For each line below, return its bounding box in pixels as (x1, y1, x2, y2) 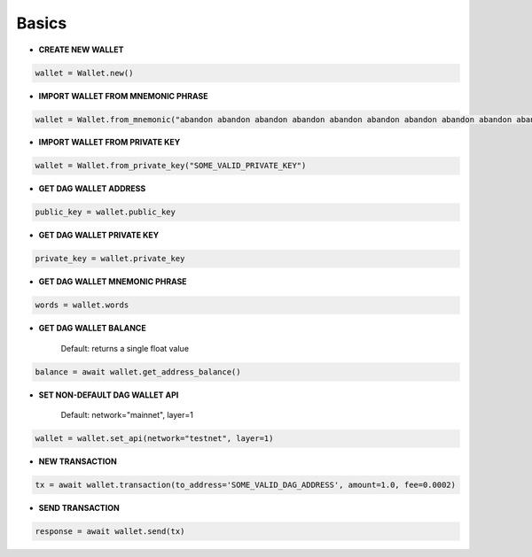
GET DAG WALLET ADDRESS (38, 183, 146, 194)
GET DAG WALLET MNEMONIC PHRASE (38, 276, 187, 287)
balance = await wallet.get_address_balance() (35, 367, 241, 376)
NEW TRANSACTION (38, 456, 117, 467)
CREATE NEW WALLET (38, 44, 124, 55)
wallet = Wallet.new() (35, 67, 134, 78)
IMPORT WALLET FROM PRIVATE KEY (38, 137, 181, 148)
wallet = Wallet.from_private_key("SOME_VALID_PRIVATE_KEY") (35, 160, 307, 171)
